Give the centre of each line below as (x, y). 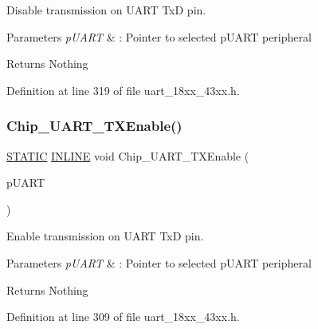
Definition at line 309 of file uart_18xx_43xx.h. (123, 317)
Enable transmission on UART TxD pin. (105, 236)
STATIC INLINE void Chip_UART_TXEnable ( (128, 155)
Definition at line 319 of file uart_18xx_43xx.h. (123, 90)
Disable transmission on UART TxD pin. (106, 10)
